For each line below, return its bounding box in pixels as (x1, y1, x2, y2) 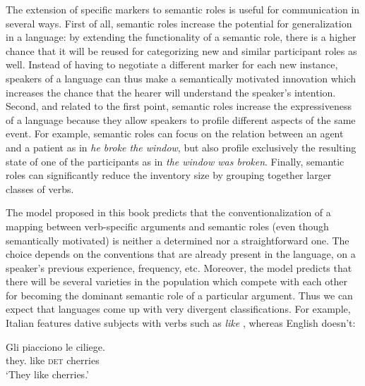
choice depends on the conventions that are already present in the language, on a (6, 247, 356, 261)
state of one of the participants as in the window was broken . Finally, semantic (6, 154, 345, 168)
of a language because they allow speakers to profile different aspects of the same (6, 112, 356, 127)
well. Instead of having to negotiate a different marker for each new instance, (6, 57, 338, 72)
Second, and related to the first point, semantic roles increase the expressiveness (6, 99, 352, 113)
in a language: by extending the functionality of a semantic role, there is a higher (6, 30, 357, 44)
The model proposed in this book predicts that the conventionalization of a (6, 205, 331, 220)
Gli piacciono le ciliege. (6, 339, 105, 354)
